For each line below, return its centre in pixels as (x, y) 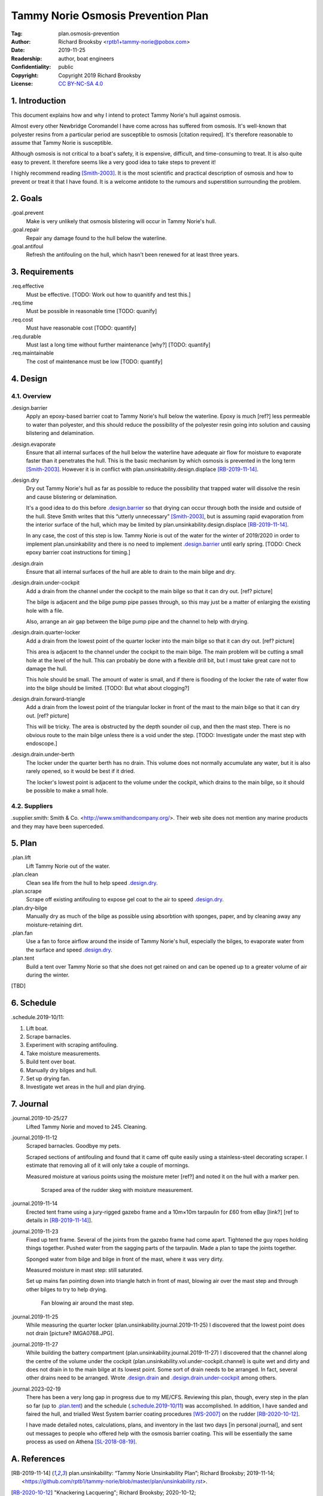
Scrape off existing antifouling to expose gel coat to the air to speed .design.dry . (125, 899)
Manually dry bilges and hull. (61, 1070)
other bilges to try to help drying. (67, 1289)
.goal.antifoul (27, 246)
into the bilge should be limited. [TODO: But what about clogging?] (108, 688)
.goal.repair (25, 230)
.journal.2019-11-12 (34, 1138)
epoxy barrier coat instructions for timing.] (78, 552)
